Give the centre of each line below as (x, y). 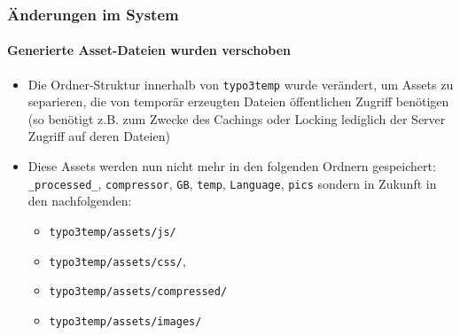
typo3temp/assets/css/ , (117, 260)
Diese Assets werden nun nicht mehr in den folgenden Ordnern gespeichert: (232, 166)
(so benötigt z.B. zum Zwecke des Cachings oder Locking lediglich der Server (237, 118)
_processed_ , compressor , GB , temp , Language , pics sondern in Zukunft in (232, 183)
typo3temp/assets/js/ (113, 232)
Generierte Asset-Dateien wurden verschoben (149, 50)
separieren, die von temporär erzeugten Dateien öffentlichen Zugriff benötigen (238, 101)
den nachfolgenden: (80, 201)
